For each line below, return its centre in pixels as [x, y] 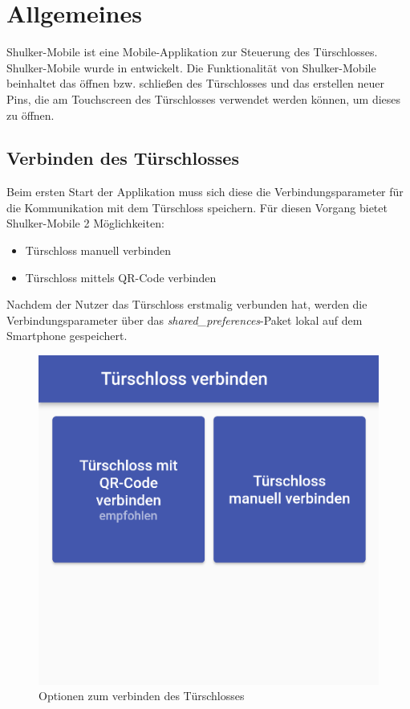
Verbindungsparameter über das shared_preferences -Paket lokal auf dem [185, 320]
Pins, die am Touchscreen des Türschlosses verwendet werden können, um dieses [204, 98]
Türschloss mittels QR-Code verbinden [121, 277]
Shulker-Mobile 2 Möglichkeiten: [85, 223]
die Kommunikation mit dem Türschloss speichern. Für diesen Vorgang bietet [197, 207]
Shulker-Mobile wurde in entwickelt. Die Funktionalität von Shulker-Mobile [191, 67]
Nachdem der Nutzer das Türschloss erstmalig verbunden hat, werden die [187, 304]
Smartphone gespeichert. [67, 336]
